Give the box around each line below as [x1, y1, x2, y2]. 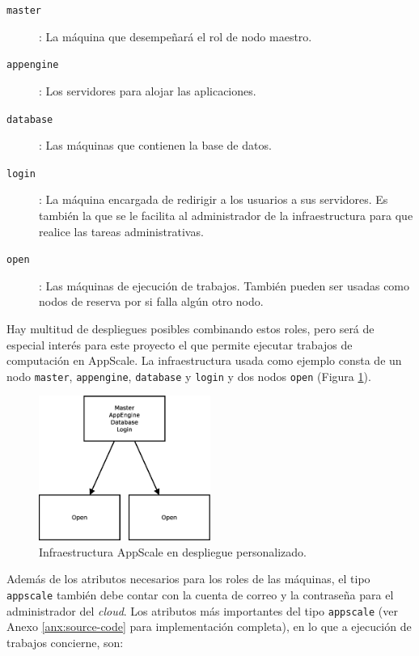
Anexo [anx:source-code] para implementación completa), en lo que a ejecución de [6, 618, 412, 635]
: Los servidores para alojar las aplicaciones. [39, 82, 256, 99]
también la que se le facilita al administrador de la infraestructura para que [39, 207, 413, 223]
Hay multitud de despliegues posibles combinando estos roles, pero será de [6, 320, 375, 337]
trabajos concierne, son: [6, 633, 124, 650]
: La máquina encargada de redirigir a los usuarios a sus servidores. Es [39, 191, 388, 208]
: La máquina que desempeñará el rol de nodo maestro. [39, 28, 312, 44]
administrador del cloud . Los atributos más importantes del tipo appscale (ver [6, 602, 398, 619]
